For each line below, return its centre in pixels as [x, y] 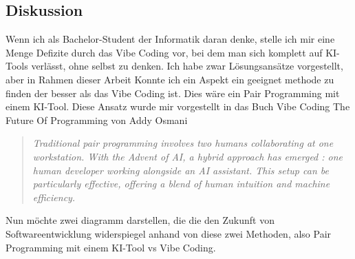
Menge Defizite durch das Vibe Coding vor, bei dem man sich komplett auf [164, 52]
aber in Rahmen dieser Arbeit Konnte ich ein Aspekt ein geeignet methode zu [170, 79]
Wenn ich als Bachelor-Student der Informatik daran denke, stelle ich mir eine [170, 39]
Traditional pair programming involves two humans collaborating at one [183, 143]
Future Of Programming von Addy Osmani [97, 120]
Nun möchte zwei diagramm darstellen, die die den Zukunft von [140, 220]
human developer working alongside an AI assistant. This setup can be [181, 170]
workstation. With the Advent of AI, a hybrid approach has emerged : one [188, 156]
